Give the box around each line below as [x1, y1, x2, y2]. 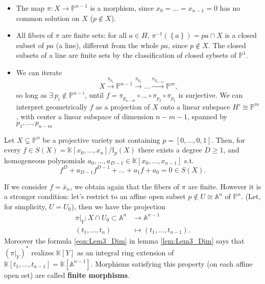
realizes [31, 247, 54, 257]
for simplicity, [4, 201, 47, 211]
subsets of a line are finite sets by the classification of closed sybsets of [16, 50, 236, 60]
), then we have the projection [71, 201, 165, 211]
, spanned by [187, 111, 227, 122]
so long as [16, 90, 47, 100]
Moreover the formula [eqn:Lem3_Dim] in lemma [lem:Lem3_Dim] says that [4, 235, 245, 246]
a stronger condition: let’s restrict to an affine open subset [4, 191, 186, 202]
